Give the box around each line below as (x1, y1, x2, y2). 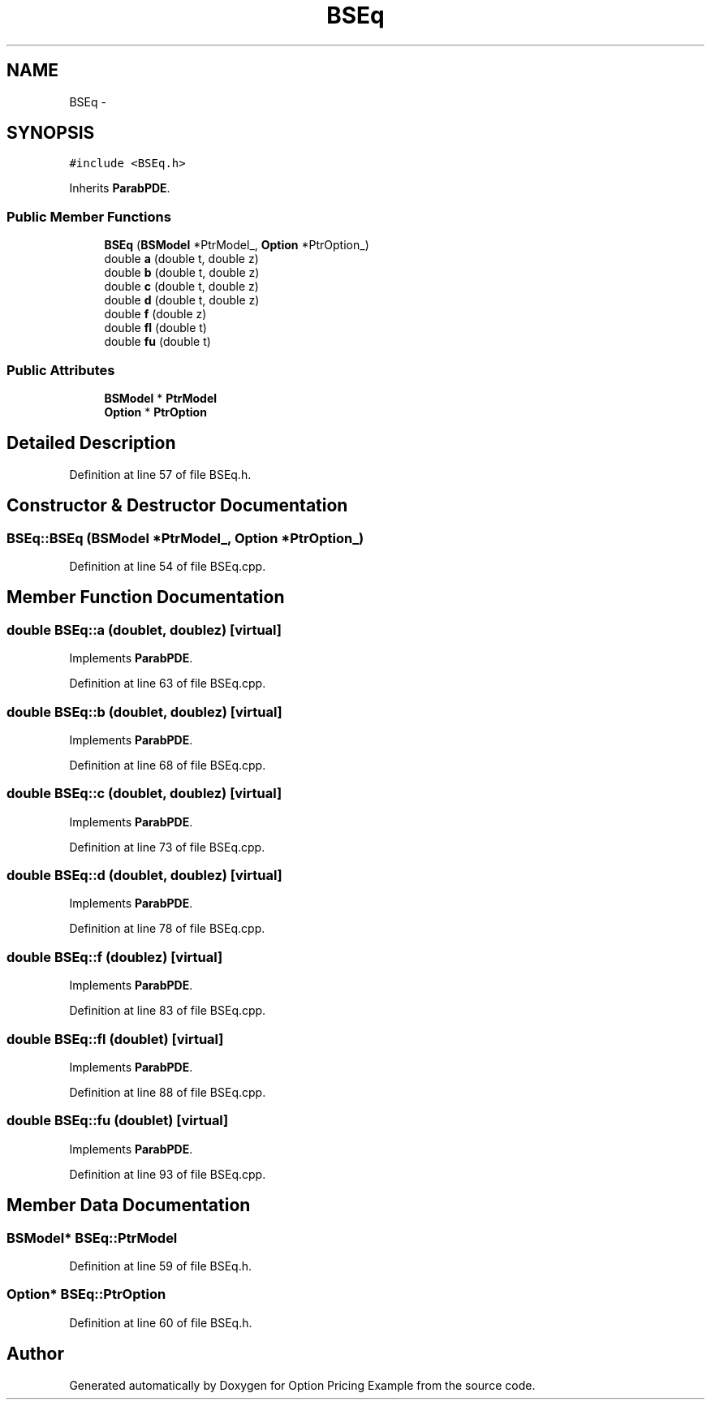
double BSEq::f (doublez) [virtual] (6, 948, 223, 965)
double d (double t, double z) (104, 293, 260, 308)
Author (6, 1343, 64, 1365)
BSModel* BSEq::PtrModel (6, 1229, 178, 1246)
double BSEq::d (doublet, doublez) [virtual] (6, 867, 282, 884)
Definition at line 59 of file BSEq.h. (69, 1258, 252, 1273)
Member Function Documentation (6, 587, 285, 608)
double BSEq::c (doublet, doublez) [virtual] (6, 785, 282, 802)
